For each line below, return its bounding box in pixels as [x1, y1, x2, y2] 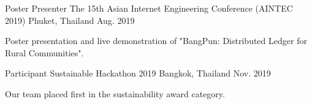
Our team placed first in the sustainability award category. [5, 87, 225, 100]
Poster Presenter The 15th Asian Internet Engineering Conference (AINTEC [5, 2, 293, 14]
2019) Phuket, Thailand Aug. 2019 [5, 13, 135, 26]
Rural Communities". [5, 46, 84, 59]
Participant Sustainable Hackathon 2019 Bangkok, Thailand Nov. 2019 [5, 67, 271, 80]
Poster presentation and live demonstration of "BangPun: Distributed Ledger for [5, 34, 307, 47]
